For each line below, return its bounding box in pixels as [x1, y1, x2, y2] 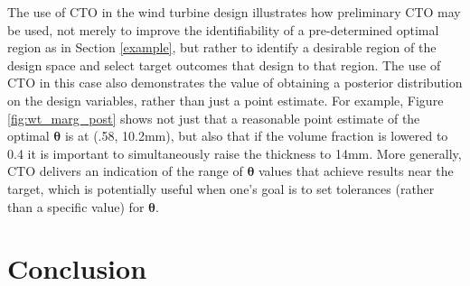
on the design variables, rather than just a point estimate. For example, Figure [7, 90, 444, 109]
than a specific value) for [7, 197, 145, 216]
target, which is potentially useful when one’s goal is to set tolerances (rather [7, 179, 435, 198]
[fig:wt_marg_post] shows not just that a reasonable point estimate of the [7, 108, 420, 127]
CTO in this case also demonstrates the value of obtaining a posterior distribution [7, 73, 463, 92]
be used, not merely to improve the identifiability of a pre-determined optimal [7, 20, 439, 39]
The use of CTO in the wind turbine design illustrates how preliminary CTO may [7, 3, 461, 21]
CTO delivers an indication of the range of [7, 161, 243, 180]
